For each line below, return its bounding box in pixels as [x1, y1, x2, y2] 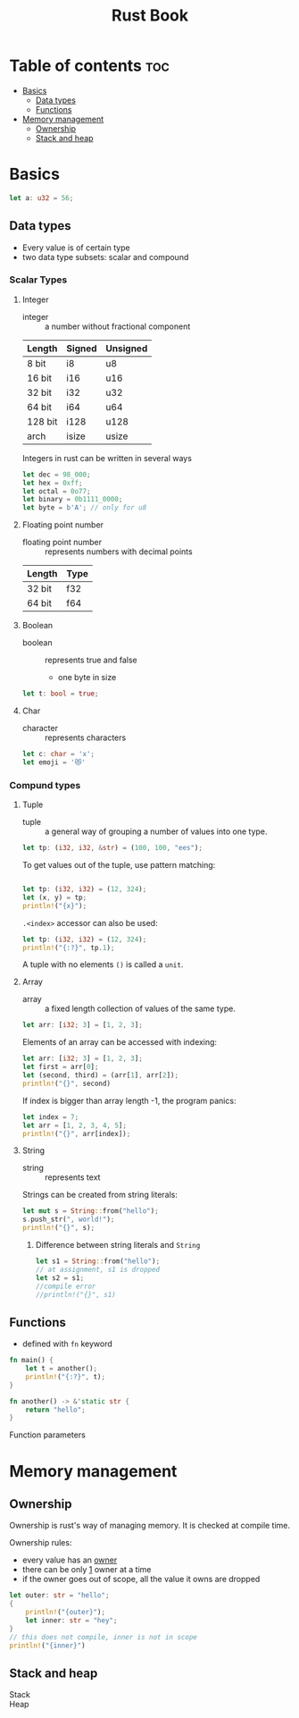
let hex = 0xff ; [21, 478, 83, 487]
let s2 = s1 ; [35, 1273, 85, 1283]
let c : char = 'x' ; [21, 750, 96, 759]
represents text [44, 1172, 101, 1183]
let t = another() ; [25, 1364, 98, 1373]
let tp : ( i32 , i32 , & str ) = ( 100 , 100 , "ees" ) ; [21, 844, 203, 853]
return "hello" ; [25, 1405, 87, 1414]
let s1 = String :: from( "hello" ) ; [35, 1257, 161, 1266]
